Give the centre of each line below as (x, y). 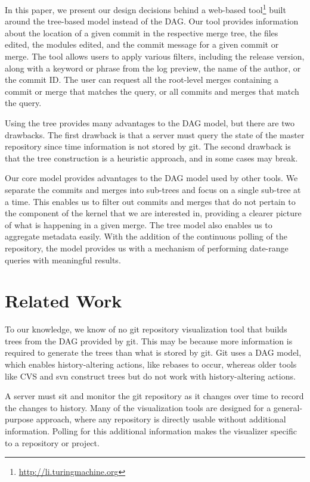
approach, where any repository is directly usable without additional (161, 419)
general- (288, 407)
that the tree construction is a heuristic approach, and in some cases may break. (151, 158)
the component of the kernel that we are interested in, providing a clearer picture (153, 213)
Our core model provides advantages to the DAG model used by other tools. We (151, 178)
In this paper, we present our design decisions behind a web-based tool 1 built (145, 9)
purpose (19, 419)
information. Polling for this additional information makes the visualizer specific (151, 431)
